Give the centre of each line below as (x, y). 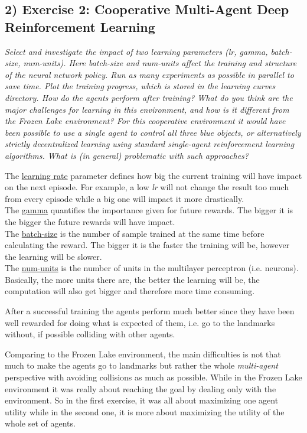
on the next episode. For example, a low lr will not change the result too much (147, 187)
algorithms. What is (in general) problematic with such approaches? (127, 155)
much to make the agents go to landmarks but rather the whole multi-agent (141, 365)
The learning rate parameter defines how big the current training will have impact (153, 175)
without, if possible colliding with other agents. (90, 334)
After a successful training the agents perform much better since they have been (150, 311)
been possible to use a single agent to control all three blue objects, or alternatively (153, 132)
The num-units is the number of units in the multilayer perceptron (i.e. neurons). (152, 268)
